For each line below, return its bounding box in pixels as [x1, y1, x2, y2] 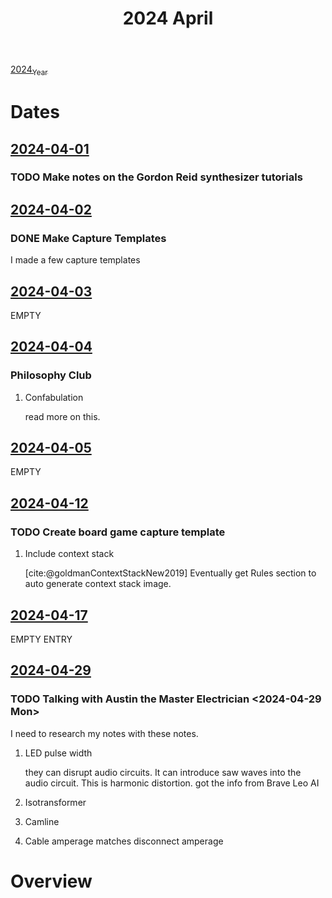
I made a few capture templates [10, 254, 141, 266]
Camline [24, 815, 60, 827]
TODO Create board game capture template [10, 525, 226, 539]
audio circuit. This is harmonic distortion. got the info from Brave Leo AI [24, 777, 320, 789]
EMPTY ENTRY [10, 633, 73, 645]
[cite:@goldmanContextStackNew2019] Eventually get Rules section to [24, 567, 317, 579]
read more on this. [24, 410, 101, 422]
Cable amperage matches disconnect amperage [24, 835, 224, 847]
